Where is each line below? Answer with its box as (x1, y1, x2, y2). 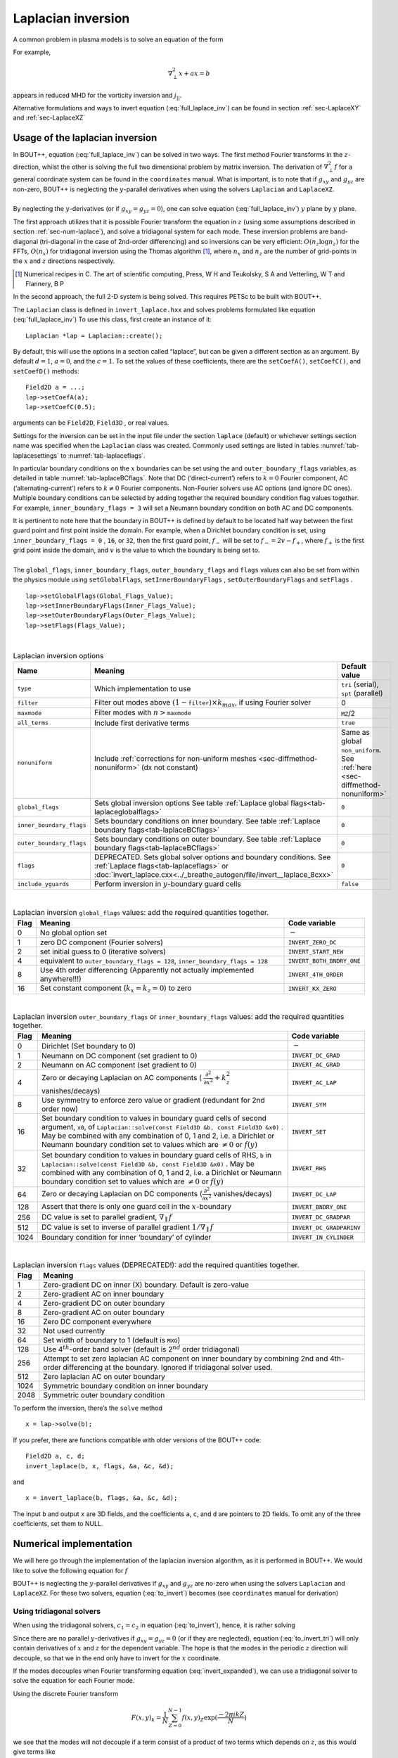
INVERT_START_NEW (288, 948, 344, 956)
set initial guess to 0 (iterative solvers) (39, 947, 167, 956)
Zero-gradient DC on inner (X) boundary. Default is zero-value (43, 1280, 250, 1290)
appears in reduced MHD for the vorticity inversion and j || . (13, 91, 182, 101)
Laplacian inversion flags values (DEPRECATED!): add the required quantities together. (13, 1259, 300, 1269)
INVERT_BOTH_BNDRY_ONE (288, 957, 361, 965)
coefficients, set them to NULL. (13, 1520, 103, 1528)
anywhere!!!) (39, 974, 82, 984)
